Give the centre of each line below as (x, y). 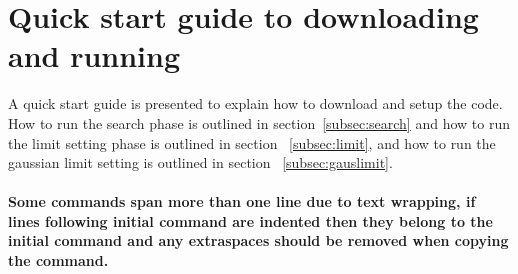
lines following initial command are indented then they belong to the (250, 220)
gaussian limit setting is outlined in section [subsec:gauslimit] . (200, 162)
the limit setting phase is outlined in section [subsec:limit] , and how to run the (252, 142)
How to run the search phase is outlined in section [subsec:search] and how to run (259, 122)
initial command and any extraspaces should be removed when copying (258, 240)
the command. (58, 260)
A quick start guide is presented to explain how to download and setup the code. (255, 103)
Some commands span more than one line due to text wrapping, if (242, 201)
